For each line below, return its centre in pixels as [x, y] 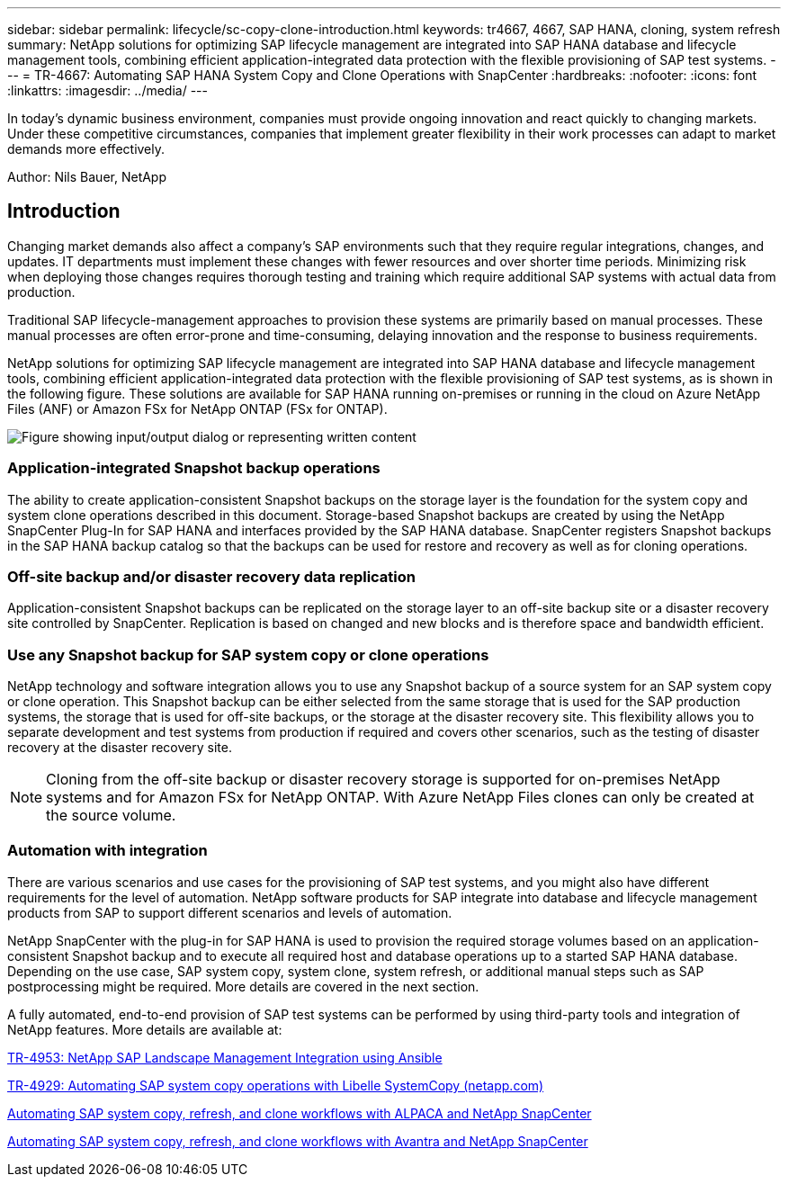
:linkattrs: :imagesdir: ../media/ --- [107, 90]
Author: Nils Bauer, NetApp [87, 177]
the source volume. [111, 816]
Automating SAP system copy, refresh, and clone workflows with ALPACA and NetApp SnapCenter [300, 1113]
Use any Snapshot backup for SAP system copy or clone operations [248, 655]
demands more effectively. [86, 149]
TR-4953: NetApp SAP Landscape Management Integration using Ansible [225, 1057]
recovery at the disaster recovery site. [120, 748]
